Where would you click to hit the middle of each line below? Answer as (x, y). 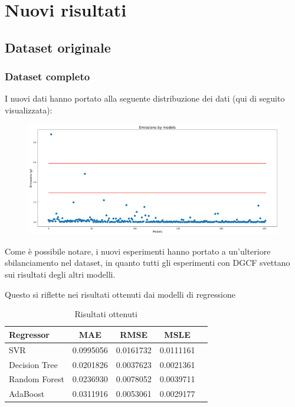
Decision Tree (33, 364)
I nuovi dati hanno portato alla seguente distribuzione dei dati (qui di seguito (145, 98)
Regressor (29, 334)
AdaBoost (27, 394)
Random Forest (37, 379)
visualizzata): (29, 110)
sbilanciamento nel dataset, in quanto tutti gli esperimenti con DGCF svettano (147, 263)
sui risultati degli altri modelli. (60, 274)
